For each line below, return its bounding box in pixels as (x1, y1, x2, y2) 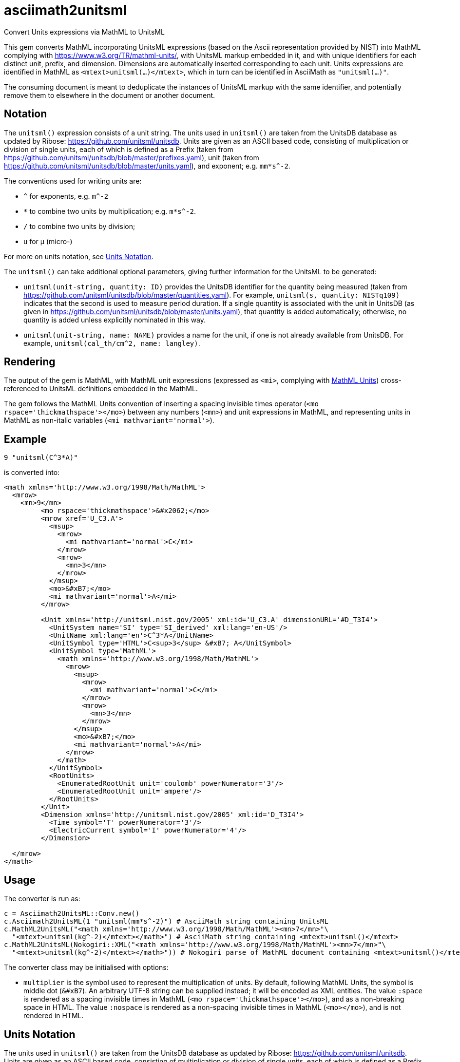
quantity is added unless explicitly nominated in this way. (23, 315, 206, 324)
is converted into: (4, 468, 60, 477)
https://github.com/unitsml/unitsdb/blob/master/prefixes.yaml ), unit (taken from (4, 153, 259, 162)
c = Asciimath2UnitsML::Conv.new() (4, 910, 140, 918)
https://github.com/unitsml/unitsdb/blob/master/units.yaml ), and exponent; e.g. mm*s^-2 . (4, 161, 290, 170)
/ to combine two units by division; (23, 222, 135, 230)
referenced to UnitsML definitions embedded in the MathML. (4, 384, 198, 393)
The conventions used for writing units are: (4, 176, 142, 185)
